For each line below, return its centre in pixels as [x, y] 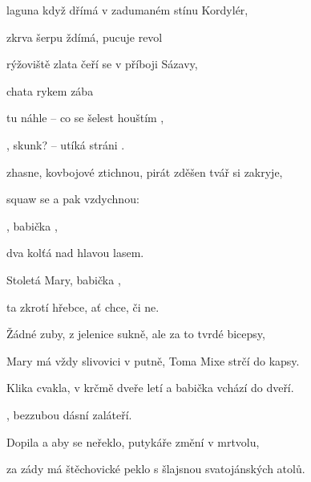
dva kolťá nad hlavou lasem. [75, 253]
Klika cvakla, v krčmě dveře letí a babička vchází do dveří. [150, 388]
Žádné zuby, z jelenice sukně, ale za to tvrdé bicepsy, [136, 334]
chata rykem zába [50, 90]
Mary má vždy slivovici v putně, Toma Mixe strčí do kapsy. [153, 360]
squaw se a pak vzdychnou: [73, 199]
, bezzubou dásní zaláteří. [69, 414]
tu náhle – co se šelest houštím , [85, 118]
